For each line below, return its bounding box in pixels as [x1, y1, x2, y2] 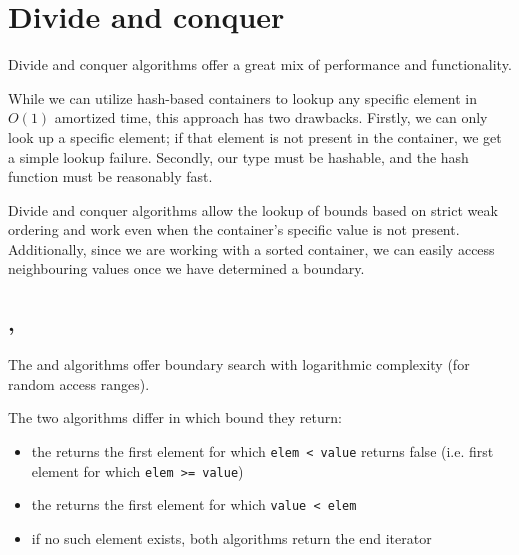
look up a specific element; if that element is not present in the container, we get [8, 126, 502, 147]
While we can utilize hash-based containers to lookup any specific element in [8, 87, 477, 108]
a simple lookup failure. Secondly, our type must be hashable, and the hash [8, 146, 469, 167]
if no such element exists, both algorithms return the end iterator [31, 528, 432, 549]
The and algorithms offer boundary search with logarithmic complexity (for [8, 354, 470, 375]
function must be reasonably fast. [8, 166, 213, 187]
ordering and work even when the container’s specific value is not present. [8, 219, 460, 240]
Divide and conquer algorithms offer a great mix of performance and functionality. [8, 54, 512, 75]
